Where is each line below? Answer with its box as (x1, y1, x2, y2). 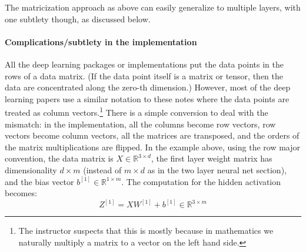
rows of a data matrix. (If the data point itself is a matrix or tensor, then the (5, 69, 284, 82)
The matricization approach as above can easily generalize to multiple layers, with (5, 1, 301, 13)
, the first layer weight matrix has (151, 152, 272, 164)
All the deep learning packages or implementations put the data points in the (5, 58, 284, 70)
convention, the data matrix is (5, 152, 114, 164)
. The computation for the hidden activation (121, 175, 281, 187)
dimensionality (5, 163, 57, 176)
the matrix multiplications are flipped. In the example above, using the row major (5, 140, 300, 153)
